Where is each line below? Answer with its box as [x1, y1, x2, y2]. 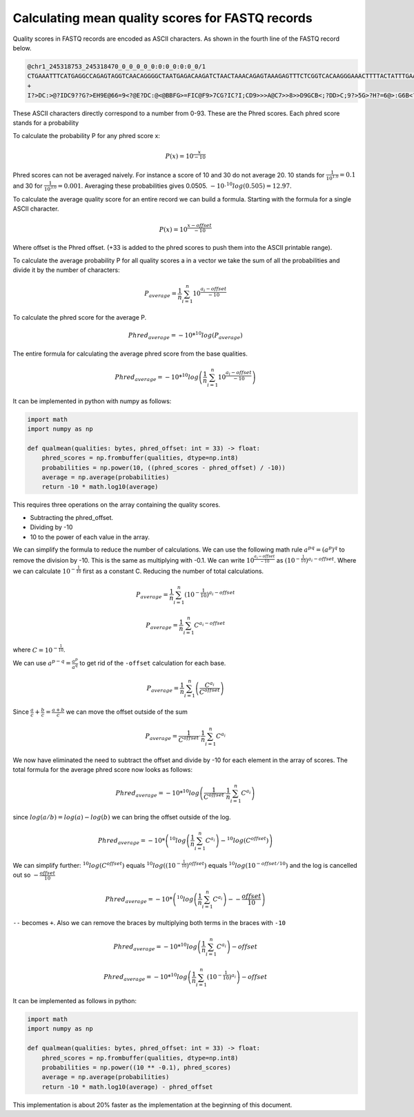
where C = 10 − [12, 645, 58, 654]
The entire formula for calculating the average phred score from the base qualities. [12, 349, 248, 358]
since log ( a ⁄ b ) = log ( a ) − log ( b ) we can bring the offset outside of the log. [12, 813, 231, 821]
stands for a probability [12, 119, 79, 127]
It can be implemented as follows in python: [12, 997, 137, 1005]
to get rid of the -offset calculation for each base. [79, 659, 226, 668]
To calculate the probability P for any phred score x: [12, 131, 160, 139]
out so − [12, 871, 39, 880]
